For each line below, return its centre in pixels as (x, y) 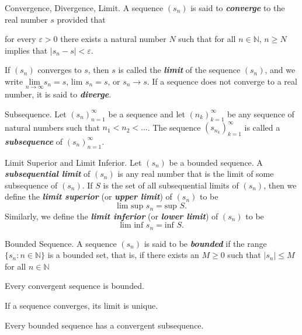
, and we (280, 70)
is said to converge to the (238, 8)
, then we (280, 185)
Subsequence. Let (36, 114)
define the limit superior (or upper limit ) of (88, 196)
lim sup (130, 206)
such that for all (207, 39)
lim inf (132, 226)
